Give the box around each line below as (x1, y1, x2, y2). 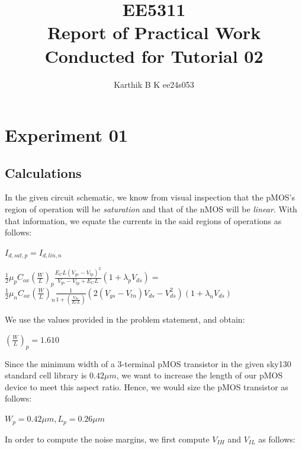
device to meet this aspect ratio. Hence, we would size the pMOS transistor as (5, 380, 288, 393)
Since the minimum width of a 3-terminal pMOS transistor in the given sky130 (5, 357, 291, 370)
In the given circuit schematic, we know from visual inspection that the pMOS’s (5, 191, 295, 203)
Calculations (5, 163, 82, 181)
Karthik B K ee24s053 (114, 78, 194, 90)
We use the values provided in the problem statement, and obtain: (5, 313, 245, 326)
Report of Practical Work (47, 20, 261, 44)
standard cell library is (5, 369, 87, 381)
